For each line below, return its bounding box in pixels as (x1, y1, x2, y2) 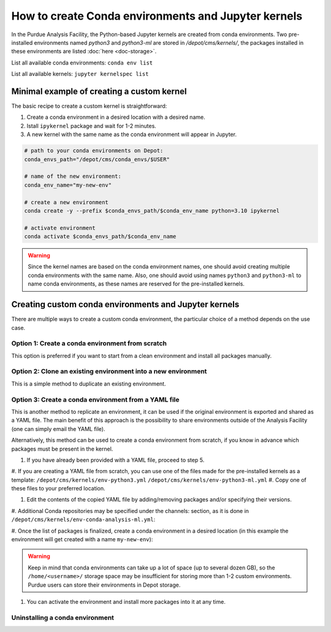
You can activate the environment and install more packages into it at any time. (26, 598, 226, 605)
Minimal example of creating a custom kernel (11, 86, 187, 96)
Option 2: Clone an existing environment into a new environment (11, 367, 207, 376)
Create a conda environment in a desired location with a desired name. (26, 113, 205, 121)
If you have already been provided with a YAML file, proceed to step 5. (26, 456, 205, 463)
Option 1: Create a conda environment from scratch (11, 339, 167, 348)
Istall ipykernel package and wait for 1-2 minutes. (26, 122, 156, 129)
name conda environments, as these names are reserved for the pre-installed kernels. (28, 280, 245, 287)
